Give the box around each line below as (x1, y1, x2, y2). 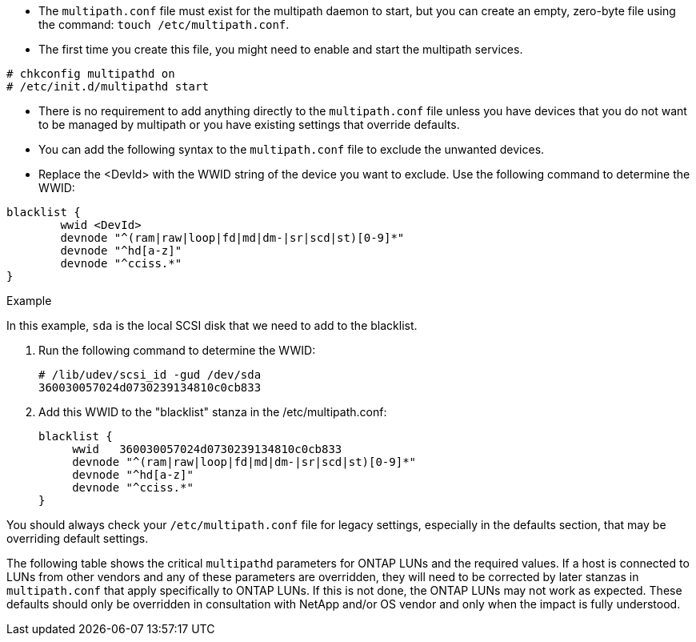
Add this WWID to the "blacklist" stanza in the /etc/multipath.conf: (38, 405, 387, 419)
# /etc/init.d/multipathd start (6, 80, 209, 93)
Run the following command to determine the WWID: (38, 343, 316, 357)
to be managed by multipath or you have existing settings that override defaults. (38, 118, 460, 131)
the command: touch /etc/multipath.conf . (38, 18, 290, 31)
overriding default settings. (6, 532, 149, 545)
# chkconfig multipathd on (6, 67, 175, 80)
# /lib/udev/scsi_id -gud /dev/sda (38, 368, 262, 381)
